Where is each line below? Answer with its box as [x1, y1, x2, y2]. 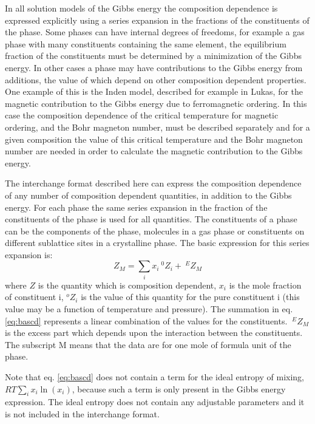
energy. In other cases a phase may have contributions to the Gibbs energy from [5, 61, 303, 74]
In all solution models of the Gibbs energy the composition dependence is [5, 2, 278, 14]
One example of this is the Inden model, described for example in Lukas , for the [5, 85, 303, 98]
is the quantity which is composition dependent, [38, 278, 217, 291]
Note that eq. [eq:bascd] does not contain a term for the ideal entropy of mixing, [5, 370, 305, 383]
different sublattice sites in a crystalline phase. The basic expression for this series [5, 236, 310, 249]
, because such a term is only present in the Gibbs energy [72, 382, 286, 395]
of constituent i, [5, 290, 64, 303]
